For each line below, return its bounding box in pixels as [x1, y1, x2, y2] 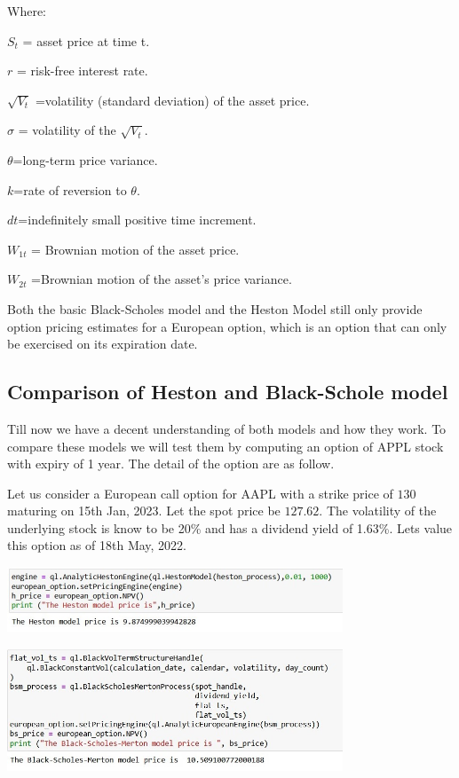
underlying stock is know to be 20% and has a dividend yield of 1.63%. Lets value [7, 518, 453, 537]
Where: [7, 2, 46, 20]
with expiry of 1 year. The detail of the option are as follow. [7, 454, 335, 473]
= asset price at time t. [22, 31, 150, 50]
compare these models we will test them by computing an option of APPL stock [7, 436, 444, 455]
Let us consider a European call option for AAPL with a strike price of [7, 483, 393, 502]
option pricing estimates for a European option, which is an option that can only [7, 317, 447, 335]
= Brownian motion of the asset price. [31, 240, 240, 258]
